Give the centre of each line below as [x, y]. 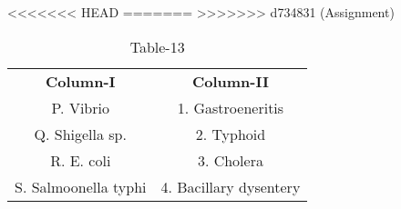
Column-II [230, 81]
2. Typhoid [231, 134]
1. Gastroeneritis [231, 107]
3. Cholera [230, 160]
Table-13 [157, 46]
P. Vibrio [80, 107]
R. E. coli [81, 160]
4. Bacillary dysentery [231, 186]
